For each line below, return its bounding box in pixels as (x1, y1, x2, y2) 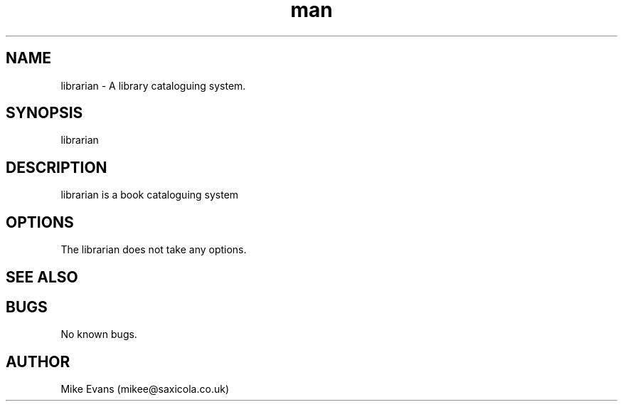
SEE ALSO (6, 268, 78, 286)
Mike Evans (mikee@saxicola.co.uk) (60, 383, 230, 396)
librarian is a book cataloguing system (60, 189, 239, 201)
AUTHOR (6, 352, 70, 371)
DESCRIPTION (6, 158, 107, 176)
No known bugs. (60, 328, 137, 341)
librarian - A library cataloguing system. (60, 79, 246, 92)
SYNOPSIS (6, 104, 83, 122)
